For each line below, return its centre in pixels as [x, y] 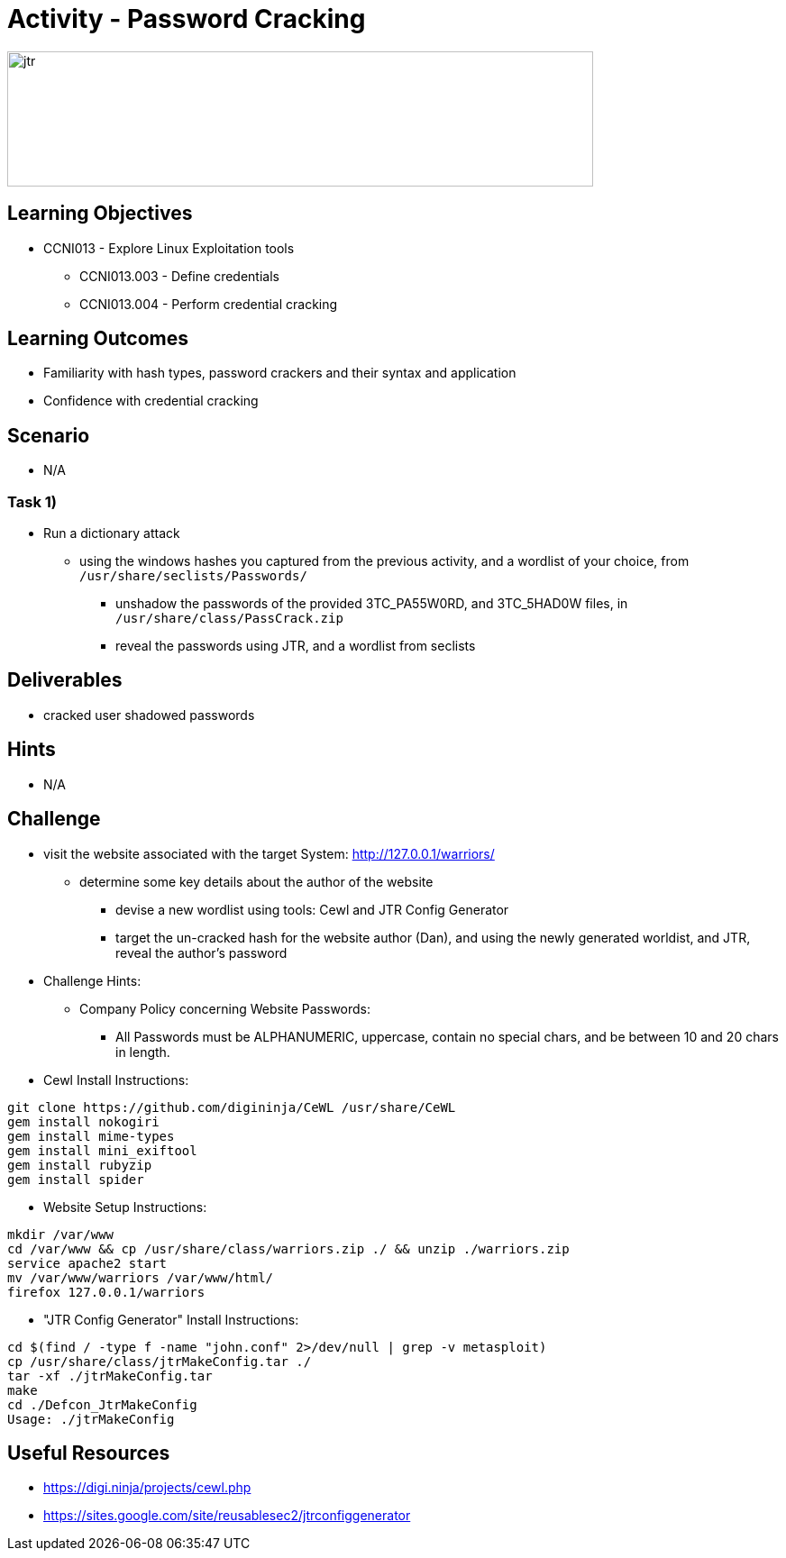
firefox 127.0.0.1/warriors [106, 1292]
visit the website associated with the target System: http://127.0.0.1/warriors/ [269, 853]
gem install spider [76, 1179]
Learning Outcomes [98, 339]
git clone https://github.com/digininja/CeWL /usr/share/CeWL [232, 1107]
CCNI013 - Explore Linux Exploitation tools [169, 248]
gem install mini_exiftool [102, 1150]
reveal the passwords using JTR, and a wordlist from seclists [296, 646]
